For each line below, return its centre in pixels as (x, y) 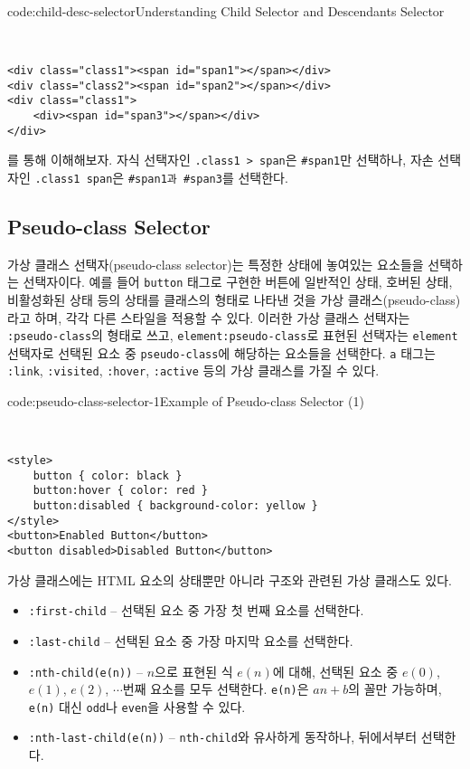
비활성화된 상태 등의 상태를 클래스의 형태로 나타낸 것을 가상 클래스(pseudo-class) (234, 299)
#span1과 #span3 (175, 179)
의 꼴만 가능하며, (395, 689)
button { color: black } (108, 475)
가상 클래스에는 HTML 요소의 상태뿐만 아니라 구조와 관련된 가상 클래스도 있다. (230, 579)
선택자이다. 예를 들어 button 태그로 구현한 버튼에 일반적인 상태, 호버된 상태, (238, 282)
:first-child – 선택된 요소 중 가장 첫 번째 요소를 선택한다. (196, 610)
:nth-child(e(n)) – (86, 671)
